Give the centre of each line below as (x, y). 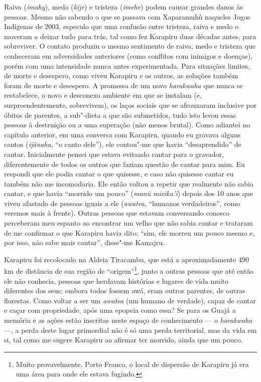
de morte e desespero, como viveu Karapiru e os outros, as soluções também (121, 75)
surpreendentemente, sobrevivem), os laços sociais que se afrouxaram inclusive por (130, 105)
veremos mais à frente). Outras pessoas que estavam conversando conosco (117, 213)
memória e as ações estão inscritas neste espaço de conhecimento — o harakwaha (128, 320)
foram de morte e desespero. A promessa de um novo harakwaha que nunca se (123, 85)
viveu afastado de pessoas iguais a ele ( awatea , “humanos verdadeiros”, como (122, 203)
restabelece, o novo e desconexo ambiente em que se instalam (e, (103, 95)
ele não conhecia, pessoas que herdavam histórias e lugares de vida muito (116, 280)
